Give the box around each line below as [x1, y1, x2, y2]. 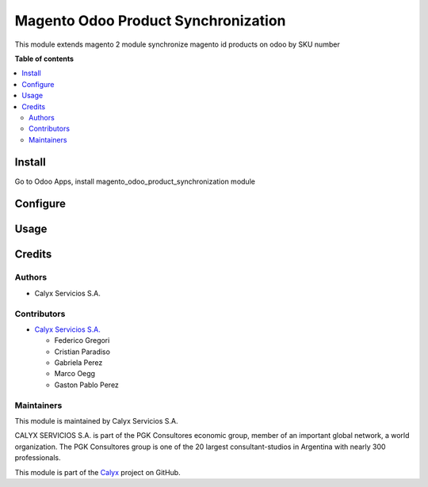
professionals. [14, 453, 61, 462]
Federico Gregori [54, 336, 110, 345]
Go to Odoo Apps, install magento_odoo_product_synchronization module [14, 177, 255, 186]
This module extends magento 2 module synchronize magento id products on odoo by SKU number [14, 40, 340, 49]
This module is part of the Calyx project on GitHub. [14, 467, 182, 477]
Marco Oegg [54, 369, 95, 379]
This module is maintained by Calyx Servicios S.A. [14, 417, 178, 425]
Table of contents [14, 54, 75, 63]
